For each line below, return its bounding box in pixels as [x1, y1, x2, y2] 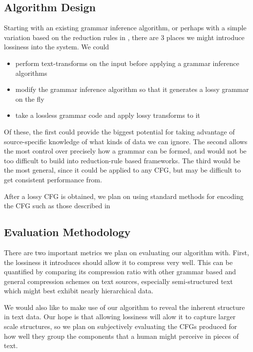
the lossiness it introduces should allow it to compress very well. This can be [4, 257, 233, 267]
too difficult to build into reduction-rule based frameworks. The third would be [4, 155, 240, 165]
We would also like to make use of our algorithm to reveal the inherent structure [4, 302, 245, 312]
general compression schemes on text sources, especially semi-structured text [4, 276, 233, 286]
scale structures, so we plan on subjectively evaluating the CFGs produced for [4, 321, 237, 331]
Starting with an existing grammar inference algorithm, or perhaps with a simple [4, 22, 247, 33]
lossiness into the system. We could [4, 42, 109, 52]
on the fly [15, 93, 44, 104]
